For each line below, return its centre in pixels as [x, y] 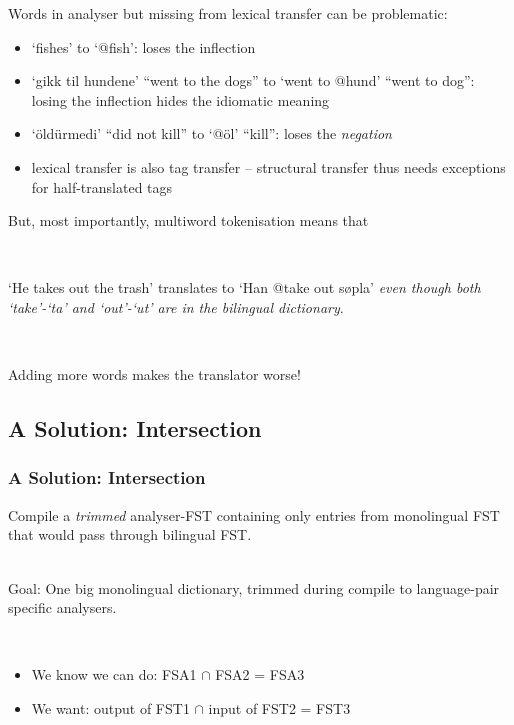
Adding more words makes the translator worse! [154, 374]
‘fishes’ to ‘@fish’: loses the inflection [143, 46]
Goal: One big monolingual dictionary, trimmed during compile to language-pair [254, 587]
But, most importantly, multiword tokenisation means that [188, 220]
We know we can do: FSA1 [114, 674]
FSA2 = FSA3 [260, 674]
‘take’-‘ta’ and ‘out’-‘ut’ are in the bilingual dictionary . [176, 306]
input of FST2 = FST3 [279, 707]
